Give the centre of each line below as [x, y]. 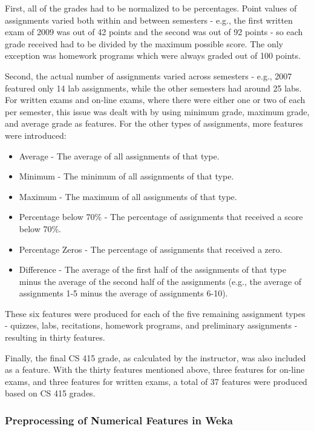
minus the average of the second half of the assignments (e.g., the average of [160, 281]
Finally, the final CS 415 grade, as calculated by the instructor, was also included [155, 357]
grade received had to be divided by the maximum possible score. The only [144, 43]
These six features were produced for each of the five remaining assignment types [155, 313]
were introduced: [36, 135]
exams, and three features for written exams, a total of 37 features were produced [156, 381]
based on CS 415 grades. [50, 393]
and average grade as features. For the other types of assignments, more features [154, 123]
